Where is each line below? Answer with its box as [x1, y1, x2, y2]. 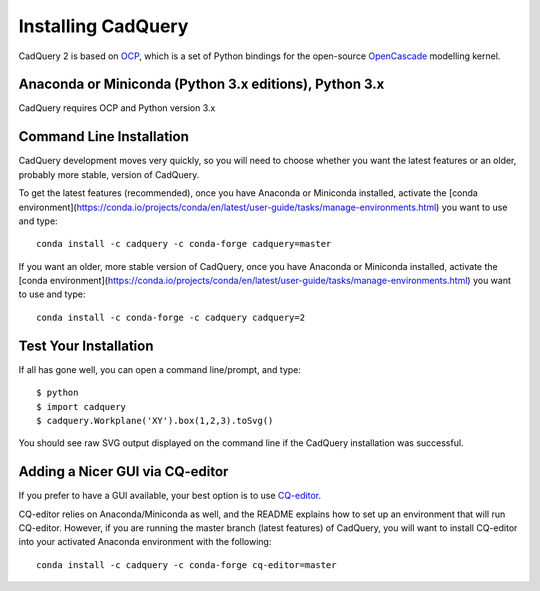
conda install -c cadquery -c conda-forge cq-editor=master [36, 559, 337, 570]
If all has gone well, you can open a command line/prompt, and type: [18, 363, 302, 375]
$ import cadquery [36, 401, 127, 412]
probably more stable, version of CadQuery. [18, 168, 200, 180]
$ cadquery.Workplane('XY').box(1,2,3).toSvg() [36, 415, 274, 426]
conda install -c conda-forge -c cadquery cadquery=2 [36, 311, 305, 323]
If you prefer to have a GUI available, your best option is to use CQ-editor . [18, 490, 322, 502]
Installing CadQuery [18, 15, 189, 37]
